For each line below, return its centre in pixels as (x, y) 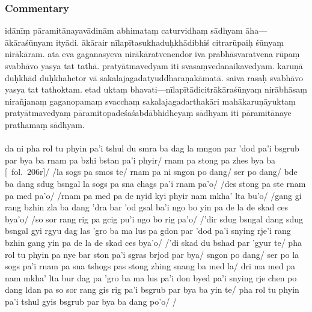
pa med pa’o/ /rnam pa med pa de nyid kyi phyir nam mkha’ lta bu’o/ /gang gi (153, 195)
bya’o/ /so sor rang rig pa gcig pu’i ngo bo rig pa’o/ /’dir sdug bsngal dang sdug (154, 219)
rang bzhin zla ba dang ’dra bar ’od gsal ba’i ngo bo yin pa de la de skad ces (146, 207)
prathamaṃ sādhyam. (45, 124)
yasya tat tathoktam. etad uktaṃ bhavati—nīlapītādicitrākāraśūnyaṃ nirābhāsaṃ (156, 89)
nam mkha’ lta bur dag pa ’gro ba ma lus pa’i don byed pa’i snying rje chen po (151, 277)
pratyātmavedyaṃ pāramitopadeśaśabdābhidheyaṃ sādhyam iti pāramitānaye (148, 113)
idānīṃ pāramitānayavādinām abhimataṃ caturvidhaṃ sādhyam (124, 30)
